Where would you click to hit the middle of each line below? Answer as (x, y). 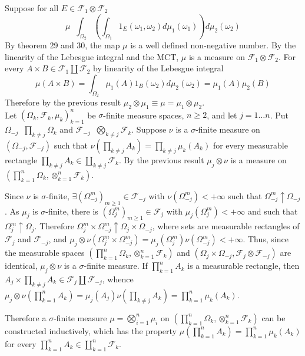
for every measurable (250, 145)
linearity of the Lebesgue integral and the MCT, (92, 56)
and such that (273, 211)
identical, (21, 266)
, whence (118, 279)
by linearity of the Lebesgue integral (158, 68)
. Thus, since (266, 239)
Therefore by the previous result (63, 102)
